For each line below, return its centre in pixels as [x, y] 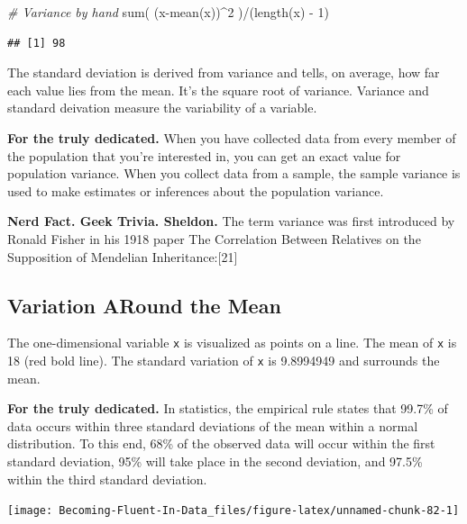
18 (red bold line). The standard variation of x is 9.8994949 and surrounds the [224, 360]
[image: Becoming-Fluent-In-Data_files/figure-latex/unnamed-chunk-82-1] [233, 511]
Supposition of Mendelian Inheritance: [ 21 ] [123, 256]
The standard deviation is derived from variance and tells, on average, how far [224, 72]
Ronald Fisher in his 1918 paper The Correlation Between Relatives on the [214, 238]
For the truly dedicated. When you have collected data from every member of [232, 137]
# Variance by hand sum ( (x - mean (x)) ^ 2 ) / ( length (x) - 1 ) [168, 12]
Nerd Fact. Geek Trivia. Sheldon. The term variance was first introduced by [231, 221]
